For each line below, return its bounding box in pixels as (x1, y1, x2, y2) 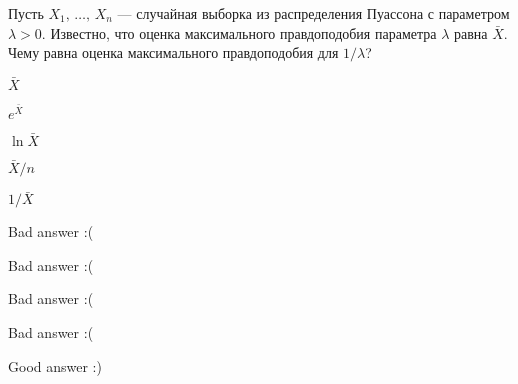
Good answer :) (8, 355, 102, 376)
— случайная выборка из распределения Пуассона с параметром (117, 3, 510, 23)
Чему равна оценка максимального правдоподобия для (8, 42, 339, 63)
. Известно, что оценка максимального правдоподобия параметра (41, 22, 437, 43)
